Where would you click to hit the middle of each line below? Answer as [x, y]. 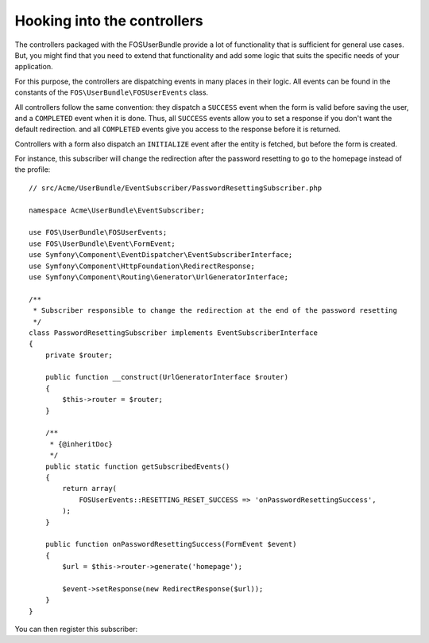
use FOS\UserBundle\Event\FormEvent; [102, 244]
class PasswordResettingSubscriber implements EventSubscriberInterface [173, 333]
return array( [90, 489]
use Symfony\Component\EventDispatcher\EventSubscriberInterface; [161, 255]
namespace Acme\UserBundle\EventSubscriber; [117, 210]
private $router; [79, 355]
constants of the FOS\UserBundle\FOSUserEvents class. [112, 92]
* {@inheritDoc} [81, 444]
